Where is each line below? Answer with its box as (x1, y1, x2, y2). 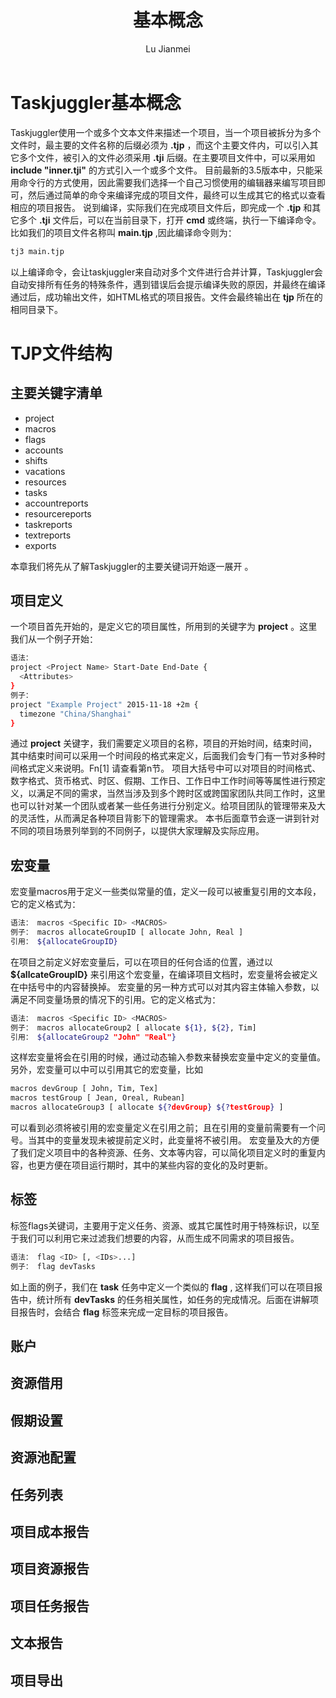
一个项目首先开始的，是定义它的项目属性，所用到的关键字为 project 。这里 (10, 621, 318, 633)
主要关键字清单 (10, 385, 103, 402)
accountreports (24, 497, 89, 509)
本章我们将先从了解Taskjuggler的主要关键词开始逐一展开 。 (10, 560, 254, 572)
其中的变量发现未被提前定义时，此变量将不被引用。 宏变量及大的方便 (36, 1134, 320, 1146)
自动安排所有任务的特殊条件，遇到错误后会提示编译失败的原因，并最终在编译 (10, 278, 326, 290)
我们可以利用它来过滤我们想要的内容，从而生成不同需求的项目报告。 (18, 1232, 300, 1244)
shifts (24, 454, 48, 466)
